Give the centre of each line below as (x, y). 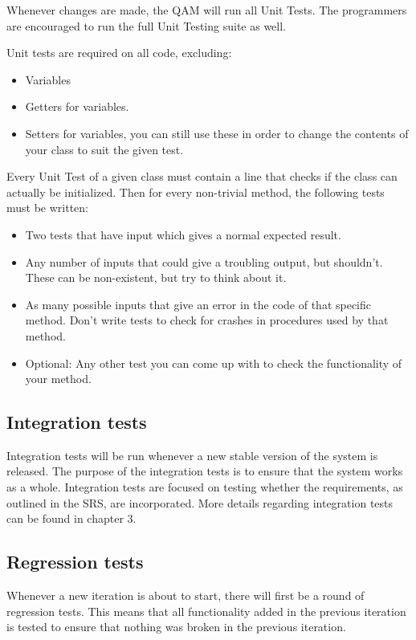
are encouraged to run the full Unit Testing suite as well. (147, 25)
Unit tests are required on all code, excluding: (119, 53)
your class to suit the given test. (104, 149)
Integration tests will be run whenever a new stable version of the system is (192, 455)
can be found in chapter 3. (71, 518)
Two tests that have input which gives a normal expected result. (183, 234)
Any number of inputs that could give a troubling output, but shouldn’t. (204, 261)
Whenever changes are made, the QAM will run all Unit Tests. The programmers (207, 10)
